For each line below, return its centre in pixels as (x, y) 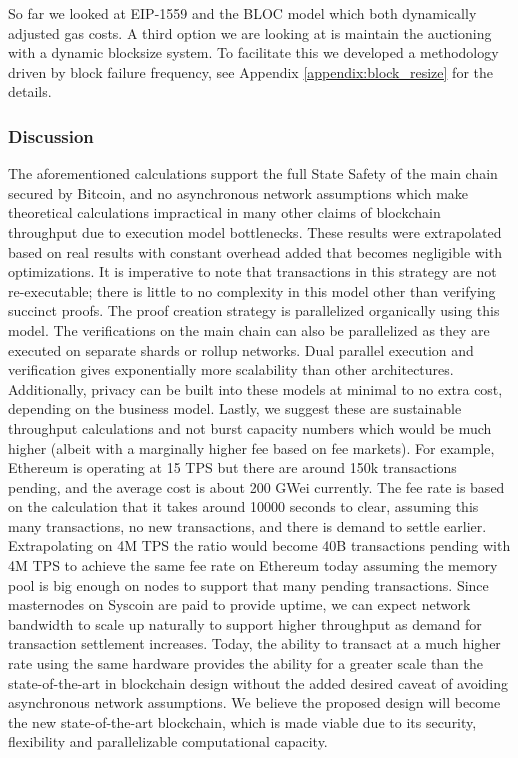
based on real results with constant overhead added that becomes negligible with (255, 251)
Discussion (51, 135)
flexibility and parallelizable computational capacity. (168, 741)
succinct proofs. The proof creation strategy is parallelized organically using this (254, 310)
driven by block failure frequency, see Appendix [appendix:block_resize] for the (250, 71)
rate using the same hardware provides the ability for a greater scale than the (246, 663)
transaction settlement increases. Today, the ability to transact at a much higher (254, 643)
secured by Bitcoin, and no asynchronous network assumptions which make (238, 192)
